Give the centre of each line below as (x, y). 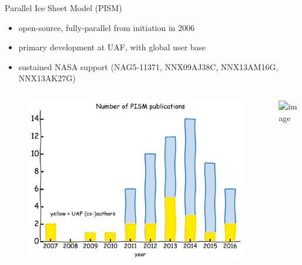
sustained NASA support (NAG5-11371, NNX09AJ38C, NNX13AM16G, (148, 66)
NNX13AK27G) (47, 78)
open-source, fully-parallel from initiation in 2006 (107, 27)
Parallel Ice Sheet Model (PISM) (64, 8)
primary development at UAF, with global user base (112, 47)
